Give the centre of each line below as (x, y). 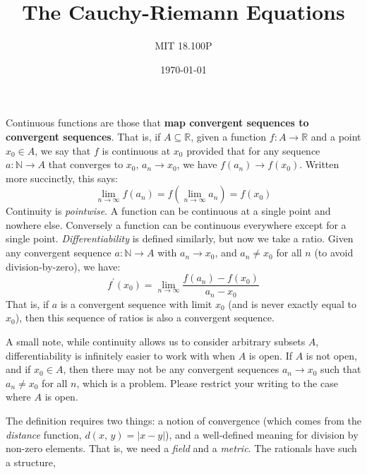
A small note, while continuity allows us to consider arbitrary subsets (156, 341)
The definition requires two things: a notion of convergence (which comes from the (183, 420)
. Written (319, 164)
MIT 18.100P (183, 46)
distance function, (44, 434)
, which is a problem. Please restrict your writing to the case (207, 383)
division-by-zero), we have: (63, 266)
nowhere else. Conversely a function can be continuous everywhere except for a (176, 224)
